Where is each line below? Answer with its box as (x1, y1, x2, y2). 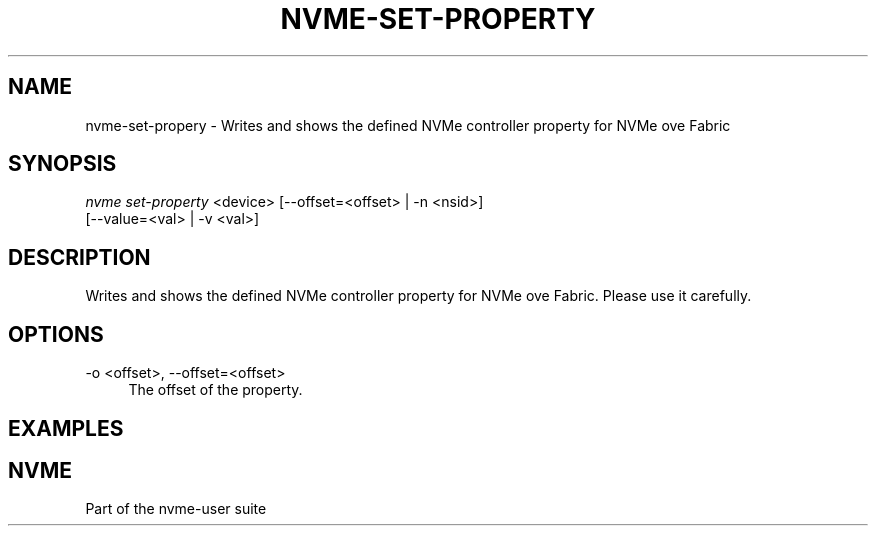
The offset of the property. (128, 381, 303, 399)
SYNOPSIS (8, 151, 117, 177)
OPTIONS (8, 321, 104, 347)
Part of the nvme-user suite (85, 500, 267, 518)
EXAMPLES (8, 415, 124, 441)
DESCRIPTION (8, 244, 151, 270)
